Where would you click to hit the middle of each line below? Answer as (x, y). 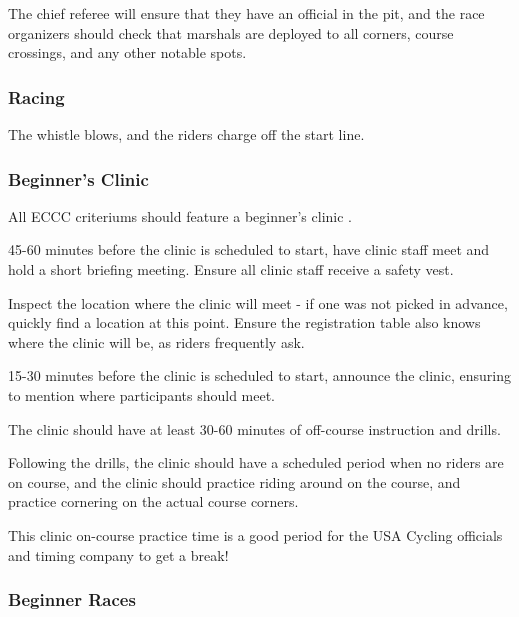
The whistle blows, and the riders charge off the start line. (186, 134)
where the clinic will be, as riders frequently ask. (156, 341)
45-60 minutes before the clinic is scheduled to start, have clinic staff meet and (249, 249)
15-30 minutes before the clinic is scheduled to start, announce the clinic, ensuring (259, 375)
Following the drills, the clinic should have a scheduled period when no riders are (256, 462)
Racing (36, 96)
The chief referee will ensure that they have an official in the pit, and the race (246, 13)
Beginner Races (72, 599)
